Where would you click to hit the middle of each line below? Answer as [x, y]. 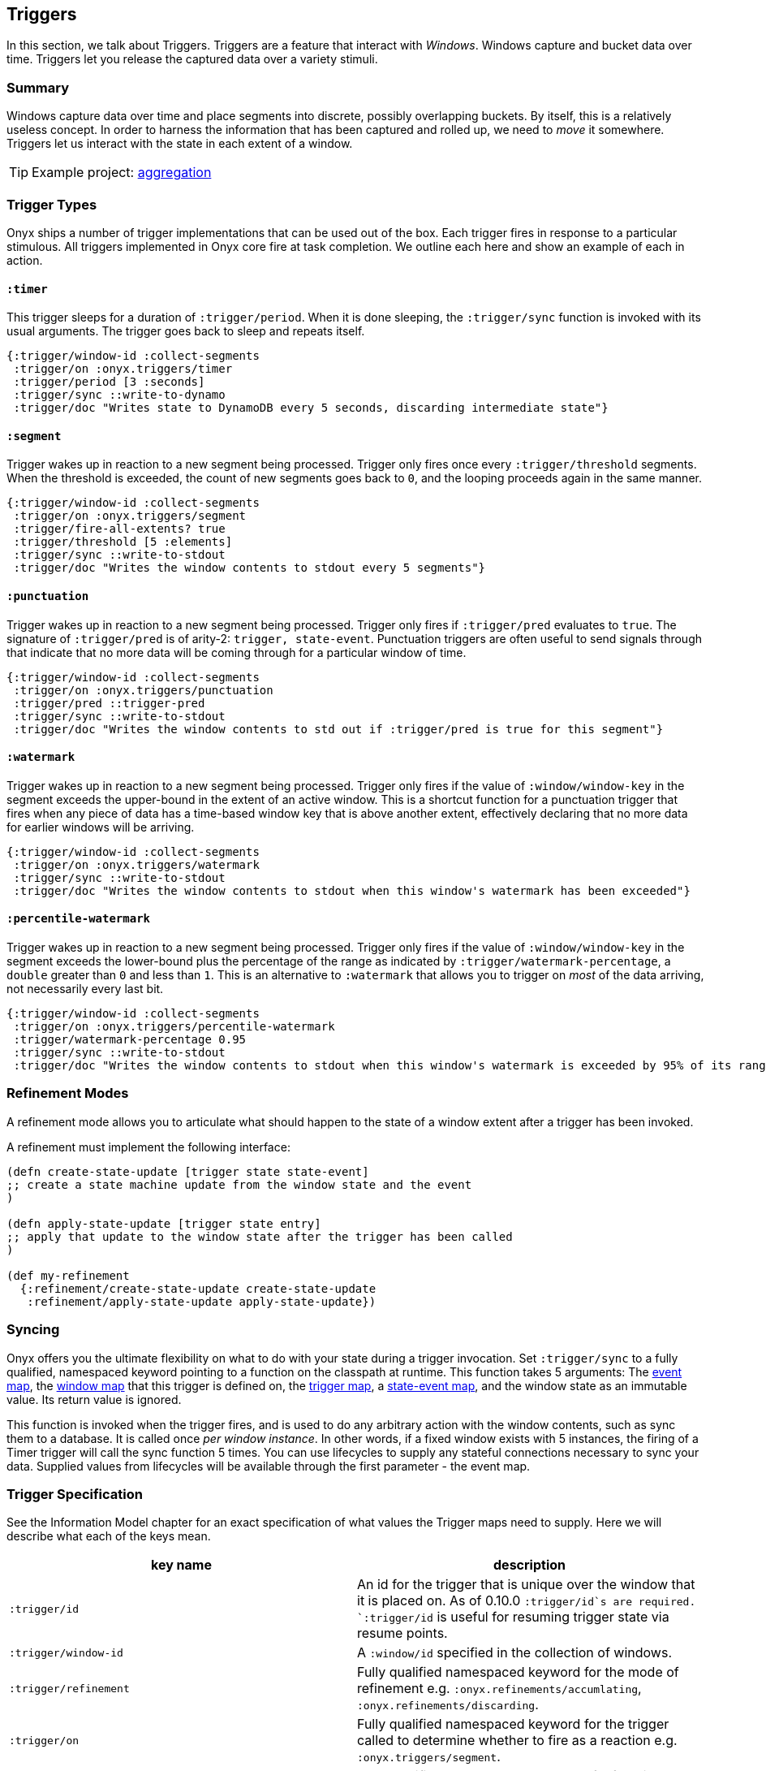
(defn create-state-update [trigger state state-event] [188, 1171]
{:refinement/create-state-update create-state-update [198, 1288]
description [529, 1565]
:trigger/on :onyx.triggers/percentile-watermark [174, 1027]
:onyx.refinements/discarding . [448, 1705]
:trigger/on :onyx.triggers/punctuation [143, 690]
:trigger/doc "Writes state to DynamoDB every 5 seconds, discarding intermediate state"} [311, 408]
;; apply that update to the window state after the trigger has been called [260, 1236]
